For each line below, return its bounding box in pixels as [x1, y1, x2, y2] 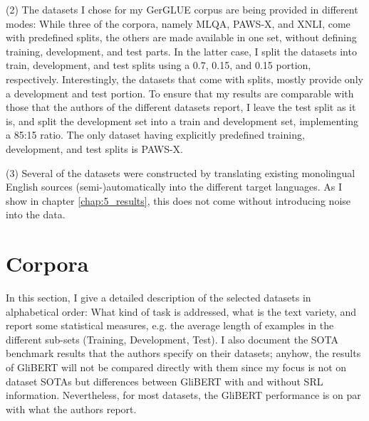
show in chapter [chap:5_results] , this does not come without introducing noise [6, 193, 351, 208]
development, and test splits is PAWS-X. [6, 141, 184, 156]
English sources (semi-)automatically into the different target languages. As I [6, 179, 343, 194]
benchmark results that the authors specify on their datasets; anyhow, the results [6, 346, 361, 361]
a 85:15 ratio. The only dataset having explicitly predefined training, [6, 127, 305, 142]
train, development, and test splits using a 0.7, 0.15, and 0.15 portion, [6, 58, 311, 73]
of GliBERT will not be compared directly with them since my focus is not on [6, 360, 347, 374]
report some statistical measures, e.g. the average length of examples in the [6, 318, 334, 333]
